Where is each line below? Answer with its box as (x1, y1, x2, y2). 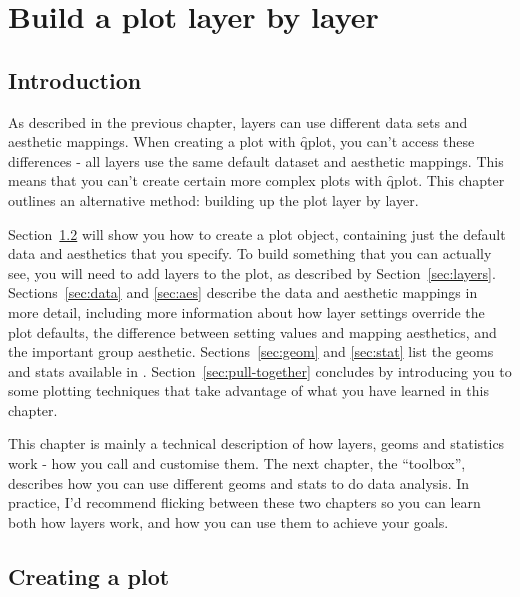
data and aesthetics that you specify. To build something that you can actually (8, 243, 492, 264)
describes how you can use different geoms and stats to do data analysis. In (8, 472, 470, 493)
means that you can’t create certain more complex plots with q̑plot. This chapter (8, 170, 505, 191)
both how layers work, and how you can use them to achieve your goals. (8, 511, 449, 532)
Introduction (8, 64, 142, 95)
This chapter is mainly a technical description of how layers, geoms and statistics (8, 433, 505, 454)
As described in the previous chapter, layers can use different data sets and (8, 111, 468, 132)
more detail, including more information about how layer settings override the (8, 301, 485, 322)
